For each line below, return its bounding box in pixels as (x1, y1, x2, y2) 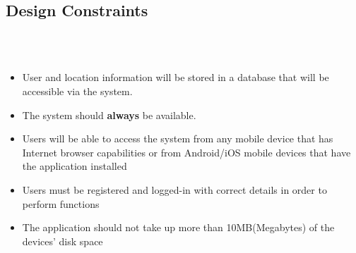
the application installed (22, 159, 127, 173)
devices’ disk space (22, 233, 103, 248)
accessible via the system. (22, 83, 133, 98)
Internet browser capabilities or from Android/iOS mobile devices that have (22, 144, 351, 159)
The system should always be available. (22, 107, 196, 122)
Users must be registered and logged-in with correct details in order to (22, 182, 327, 197)
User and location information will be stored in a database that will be (22, 70, 329, 85)
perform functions (22, 196, 100, 211)
